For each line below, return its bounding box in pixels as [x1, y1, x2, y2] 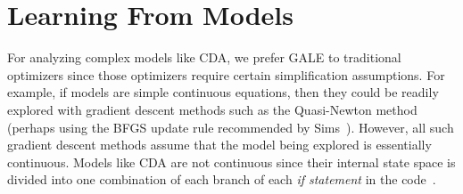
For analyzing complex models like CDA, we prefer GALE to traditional [7, 48, 401, 67]
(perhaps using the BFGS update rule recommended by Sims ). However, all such [7, 117, 454, 136]
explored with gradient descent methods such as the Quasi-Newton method [7, 100, 418, 118]
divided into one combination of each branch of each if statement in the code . [7, 170, 436, 189]
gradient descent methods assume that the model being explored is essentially [7, 135, 432, 154]
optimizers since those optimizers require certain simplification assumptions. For [7, 65, 445, 84]
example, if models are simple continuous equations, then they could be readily [7, 83, 439, 101]
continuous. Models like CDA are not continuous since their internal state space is [7, 152, 456, 171]
